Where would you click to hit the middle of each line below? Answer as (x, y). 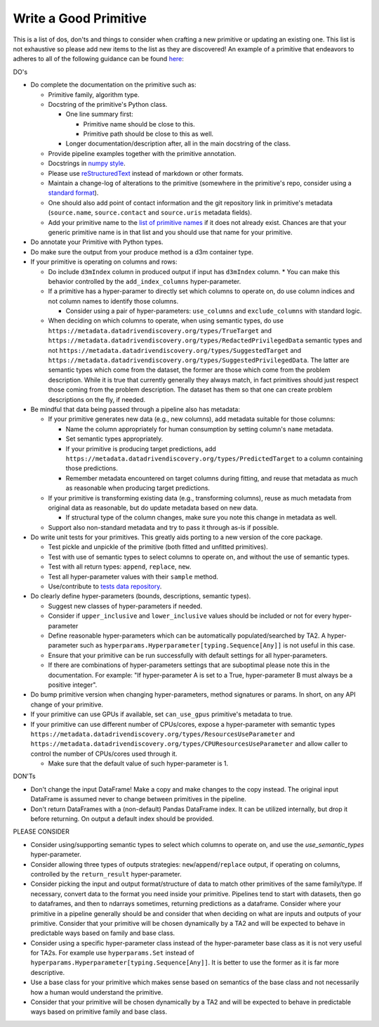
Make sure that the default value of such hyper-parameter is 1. (138, 763)
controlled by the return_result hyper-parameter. (106, 874)
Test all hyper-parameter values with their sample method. (133, 576)
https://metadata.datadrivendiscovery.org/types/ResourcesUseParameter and (162, 734)
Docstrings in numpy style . (87, 163)
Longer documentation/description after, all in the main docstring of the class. (178, 143)
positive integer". (73, 685)
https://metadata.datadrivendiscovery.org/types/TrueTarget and (160, 330)
